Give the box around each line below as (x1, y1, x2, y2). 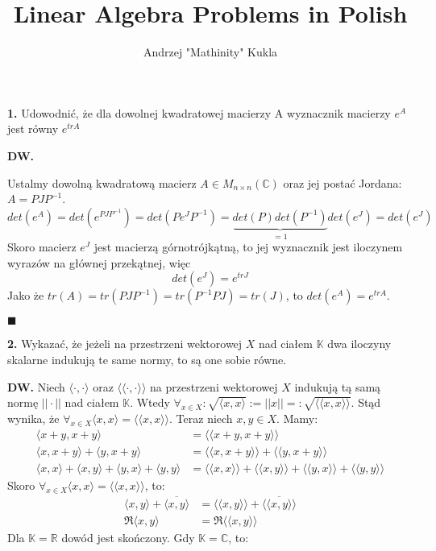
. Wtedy (130, 394, 170, 411)
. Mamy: (276, 409, 318, 426)
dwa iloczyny (327, 335, 392, 352)
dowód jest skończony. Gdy (61, 528, 195, 545)
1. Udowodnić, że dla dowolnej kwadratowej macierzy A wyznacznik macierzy (7, 104, 391, 121)
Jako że (7, 287, 44, 304)
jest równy (7, 120, 59, 137)
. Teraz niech (169, 409, 233, 426)
